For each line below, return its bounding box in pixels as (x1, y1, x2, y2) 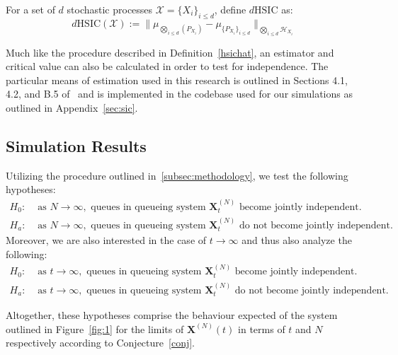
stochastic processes (67, 2, 153, 16)
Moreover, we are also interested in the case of (6, 233, 207, 248)
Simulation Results (6, 134, 147, 156)
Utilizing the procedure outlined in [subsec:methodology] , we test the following (6, 168, 348, 182)
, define (214, 2, 246, 16)
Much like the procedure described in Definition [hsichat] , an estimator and (6, 45, 334, 59)
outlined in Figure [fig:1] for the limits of (6, 321, 184, 336)
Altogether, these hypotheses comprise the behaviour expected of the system (6, 308, 338, 322)
